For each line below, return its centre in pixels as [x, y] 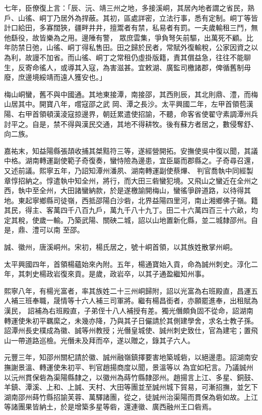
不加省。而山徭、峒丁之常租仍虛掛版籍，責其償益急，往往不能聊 [145, 57]
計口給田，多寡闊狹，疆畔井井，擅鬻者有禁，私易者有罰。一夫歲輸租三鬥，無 [131, 28]
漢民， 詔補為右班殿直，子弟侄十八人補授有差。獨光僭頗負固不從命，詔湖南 [129, 311]
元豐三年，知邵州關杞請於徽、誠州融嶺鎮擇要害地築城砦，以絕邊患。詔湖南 [127, 357]
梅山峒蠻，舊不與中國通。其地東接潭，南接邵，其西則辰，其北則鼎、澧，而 [127, 94]
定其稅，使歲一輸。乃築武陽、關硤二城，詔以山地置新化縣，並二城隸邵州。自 [131, 220]
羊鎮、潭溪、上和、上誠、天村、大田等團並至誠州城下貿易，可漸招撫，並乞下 [131, 387]
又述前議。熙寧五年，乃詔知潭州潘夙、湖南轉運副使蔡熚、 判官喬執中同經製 [129, 170]
